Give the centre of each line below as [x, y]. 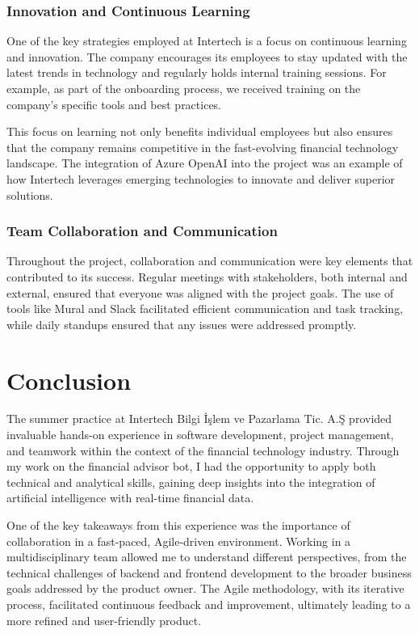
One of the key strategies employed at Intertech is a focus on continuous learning [207, 41]
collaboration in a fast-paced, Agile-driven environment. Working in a [179, 541]
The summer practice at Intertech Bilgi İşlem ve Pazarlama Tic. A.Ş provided [199, 418]
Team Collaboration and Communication [142, 231]
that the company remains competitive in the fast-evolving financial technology [203, 147]
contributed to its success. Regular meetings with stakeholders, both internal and [207, 276]
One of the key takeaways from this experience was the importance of [178, 525]
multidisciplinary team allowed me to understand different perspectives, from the [207, 557]
